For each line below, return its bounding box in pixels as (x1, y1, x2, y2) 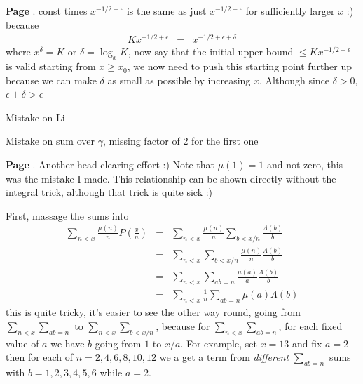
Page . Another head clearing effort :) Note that (6, 157, 214, 172)
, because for (156, 318, 210, 333)
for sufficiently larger (245, 4, 335, 18)
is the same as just (126, 4, 207, 18)
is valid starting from (6, 59, 96, 74)
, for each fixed (278, 318, 343, 333)
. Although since (259, 72, 330, 87)
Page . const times (6, 4, 88, 18)
